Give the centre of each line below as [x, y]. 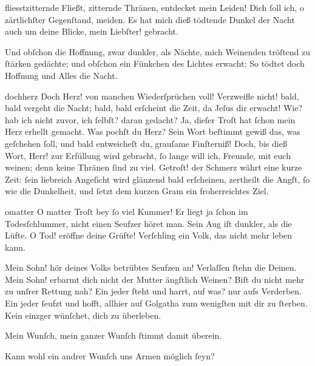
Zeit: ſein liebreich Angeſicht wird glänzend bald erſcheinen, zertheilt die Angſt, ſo [157, 179]
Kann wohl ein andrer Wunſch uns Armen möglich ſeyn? [110, 355]
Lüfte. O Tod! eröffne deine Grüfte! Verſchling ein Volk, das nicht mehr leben [149, 235]
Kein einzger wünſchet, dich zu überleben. [83, 315]
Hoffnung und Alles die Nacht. [61, 75]
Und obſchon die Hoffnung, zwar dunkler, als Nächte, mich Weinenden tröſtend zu [158, 51]
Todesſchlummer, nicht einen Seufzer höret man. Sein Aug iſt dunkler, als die [148, 223]
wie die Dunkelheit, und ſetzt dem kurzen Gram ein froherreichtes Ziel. [137, 191]
